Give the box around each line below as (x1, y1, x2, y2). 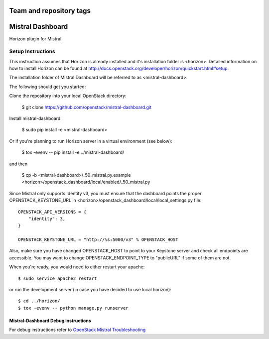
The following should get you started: (9, 84, 86, 90)
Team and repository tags (9, 6, 91, 15)
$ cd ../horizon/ (18, 298, 60, 304)
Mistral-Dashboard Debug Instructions (9, 318, 92, 324)
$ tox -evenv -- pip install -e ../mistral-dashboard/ (21, 149, 125, 155)
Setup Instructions (9, 48, 56, 55)
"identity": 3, (28, 216, 66, 222)
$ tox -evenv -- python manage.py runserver (18, 305, 129, 311)
